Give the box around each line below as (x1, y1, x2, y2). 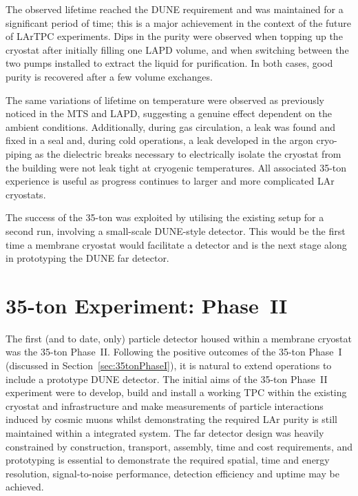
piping (6, 146, 32, 161)
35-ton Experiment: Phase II (6, 291, 288, 319)
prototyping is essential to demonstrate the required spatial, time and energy (6, 453, 330, 467)
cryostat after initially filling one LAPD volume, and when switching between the (6, 42, 349, 56)
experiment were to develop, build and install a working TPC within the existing (6, 385, 347, 400)
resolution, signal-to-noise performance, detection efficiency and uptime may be (6, 466, 339, 480)
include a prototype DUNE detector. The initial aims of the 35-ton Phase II (6, 371, 328, 386)
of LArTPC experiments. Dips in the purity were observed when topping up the (6, 29, 343, 43)
